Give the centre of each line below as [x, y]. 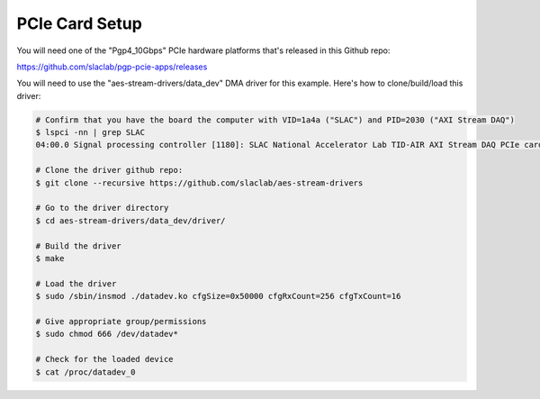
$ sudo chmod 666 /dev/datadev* [107, 334]
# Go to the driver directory [102, 208]
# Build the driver [78, 246]
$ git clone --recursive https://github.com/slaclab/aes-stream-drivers [199, 183]
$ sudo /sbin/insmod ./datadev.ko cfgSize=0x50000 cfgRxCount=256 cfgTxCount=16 [218, 296]
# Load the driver [76, 283]
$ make [50, 258]
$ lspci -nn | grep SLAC [90, 132]
